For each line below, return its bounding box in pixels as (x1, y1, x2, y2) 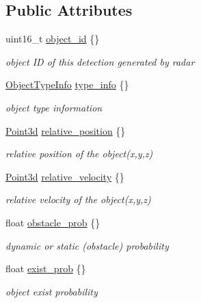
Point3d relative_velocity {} (5, 169, 124, 183)
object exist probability (5, 284, 98, 298)
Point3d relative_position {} (5, 123, 126, 137)
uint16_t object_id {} (5, 31, 100, 46)
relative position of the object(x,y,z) (5, 146, 153, 161)
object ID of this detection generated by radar (5, 54, 195, 68)
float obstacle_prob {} (5, 215, 100, 229)
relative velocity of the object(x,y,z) (5, 192, 151, 207)
